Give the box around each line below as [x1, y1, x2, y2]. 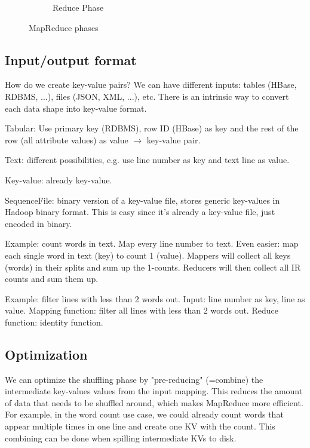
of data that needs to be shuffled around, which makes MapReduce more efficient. [5, 396, 303, 409]
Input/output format [5, 50, 137, 69]
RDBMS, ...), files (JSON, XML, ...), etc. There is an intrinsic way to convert [5, 90, 289, 102]
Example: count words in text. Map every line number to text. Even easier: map [5, 237, 299, 250]
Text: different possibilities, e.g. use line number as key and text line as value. [5, 154, 290, 166]
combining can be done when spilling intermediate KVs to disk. [5, 431, 237, 444]
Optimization [5, 345, 88, 363]
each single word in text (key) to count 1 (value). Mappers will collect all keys [5, 248, 291, 261]
